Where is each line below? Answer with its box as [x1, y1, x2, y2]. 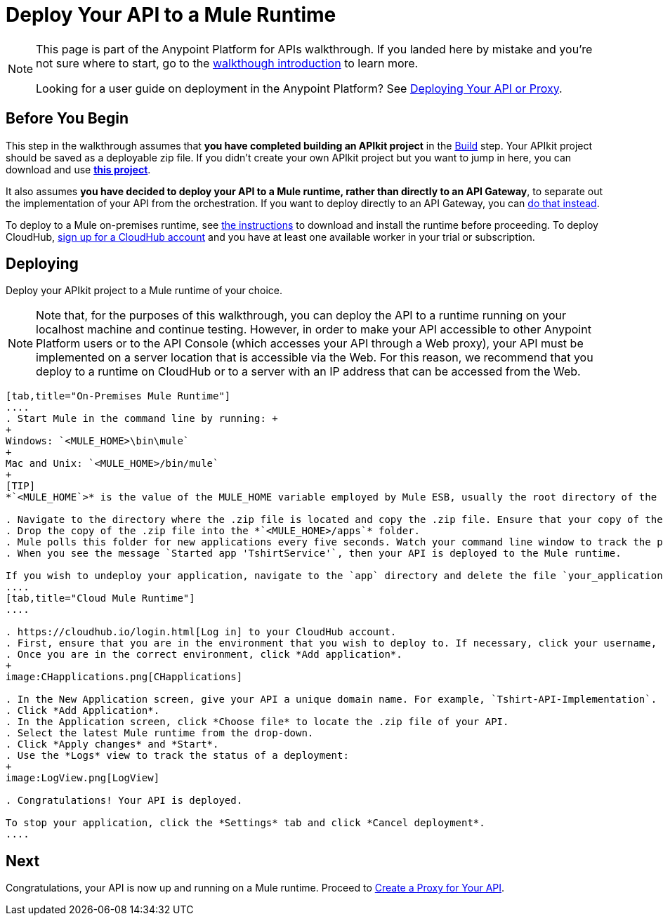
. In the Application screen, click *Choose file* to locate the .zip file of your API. [6, 716, 509, 728]
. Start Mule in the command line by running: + [6, 413, 278, 425]
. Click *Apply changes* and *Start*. [6, 738, 219, 750]
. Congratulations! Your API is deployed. [6, 795, 243, 807]
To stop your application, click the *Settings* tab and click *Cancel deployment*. [6, 817, 485, 829]
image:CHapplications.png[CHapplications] [6, 671, 243, 683]
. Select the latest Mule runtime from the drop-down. [6, 727, 314, 739]
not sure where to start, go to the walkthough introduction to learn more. [36, 55, 419, 70]
